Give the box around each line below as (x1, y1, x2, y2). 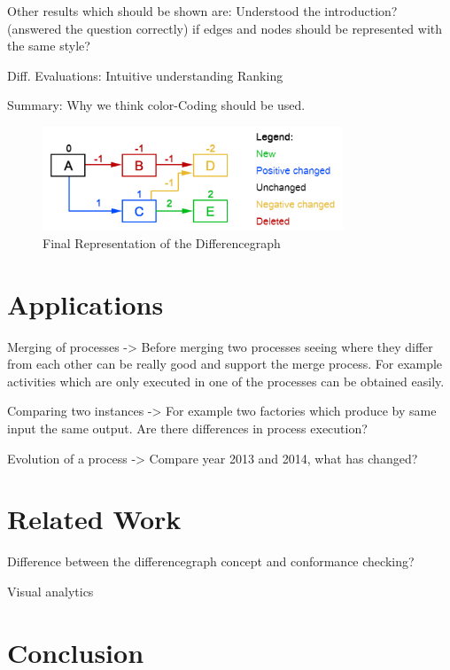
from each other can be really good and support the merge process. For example (7, 354, 443, 373)
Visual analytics (7, 581, 94, 600)
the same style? (7, 36, 90, 55)
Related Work (7, 501, 182, 537)
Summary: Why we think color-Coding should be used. (7, 96, 306, 114)
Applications (7, 285, 164, 322)
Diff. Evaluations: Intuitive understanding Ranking (7, 66, 283, 84)
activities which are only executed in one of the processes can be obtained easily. (7, 371, 445, 390)
